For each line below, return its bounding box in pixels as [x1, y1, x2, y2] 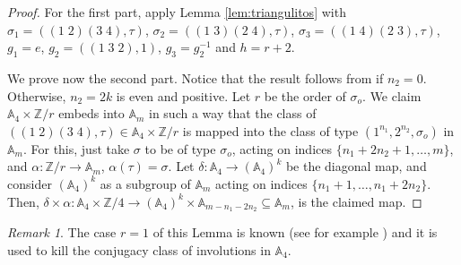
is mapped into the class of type [182, 121, 359, 140]
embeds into [58, 104, 125, 123]
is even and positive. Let [116, 86, 251, 105]
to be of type [144, 139, 216, 158]
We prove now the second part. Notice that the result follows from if [7, 68, 384, 87]
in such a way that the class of [149, 104, 317, 123]
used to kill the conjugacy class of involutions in [7, 241, 271, 259]
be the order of [264, 86, 346, 105]
